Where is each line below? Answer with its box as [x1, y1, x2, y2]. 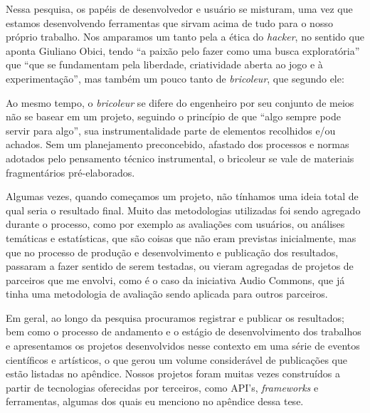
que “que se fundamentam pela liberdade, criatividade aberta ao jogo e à [6, 57, 323, 72]
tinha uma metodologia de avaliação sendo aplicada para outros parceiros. [6, 286, 328, 301]
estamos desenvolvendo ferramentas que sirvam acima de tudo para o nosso [6, 15, 333, 30]
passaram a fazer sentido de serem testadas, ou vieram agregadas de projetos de [6, 258, 354, 273]
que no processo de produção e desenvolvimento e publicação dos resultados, [6, 244, 339, 259]
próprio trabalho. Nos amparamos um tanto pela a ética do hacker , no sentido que [6, 29, 364, 44]
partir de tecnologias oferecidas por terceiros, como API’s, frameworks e [6, 380, 319, 394]
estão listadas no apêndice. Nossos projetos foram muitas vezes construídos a [6, 366, 340, 381]
